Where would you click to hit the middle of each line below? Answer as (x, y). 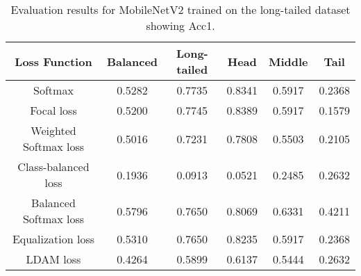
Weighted (53, 130)
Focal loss (53, 110)
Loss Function (53, 61)
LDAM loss (53, 259)
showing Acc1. (180, 25)
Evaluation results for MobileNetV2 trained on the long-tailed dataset (180, 9)
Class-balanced (53, 167)
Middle (288, 61)
